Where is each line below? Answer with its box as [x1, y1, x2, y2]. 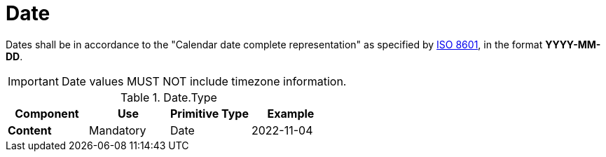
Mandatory [88, 123, 146, 137]
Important [8, 74, 59, 88]
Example [267, 106, 315, 121]
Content [8, 123, 52, 137]
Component [15, 106, 79, 121]
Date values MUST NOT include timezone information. [61, 74, 347, 88]
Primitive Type [170, 106, 249, 121]
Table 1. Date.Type [120, 90, 217, 104]
